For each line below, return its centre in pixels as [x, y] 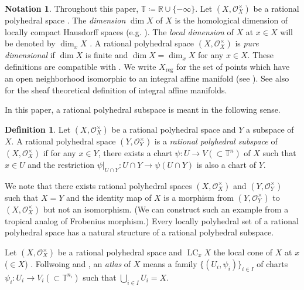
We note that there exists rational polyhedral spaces [98, 185]
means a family [170, 264]
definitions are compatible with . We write [81, 66]
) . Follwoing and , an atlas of [78, 264]
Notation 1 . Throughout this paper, [72, 8]
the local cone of [243, 252]
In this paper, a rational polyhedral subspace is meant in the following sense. [143, 109]
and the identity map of [109, 197]
